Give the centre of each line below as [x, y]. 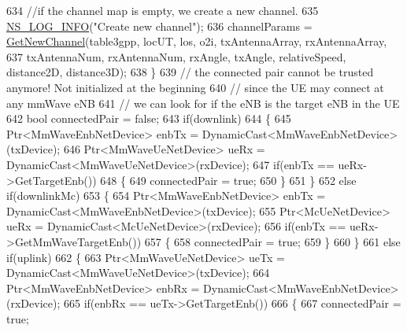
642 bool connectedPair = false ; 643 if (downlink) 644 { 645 [149, 118]
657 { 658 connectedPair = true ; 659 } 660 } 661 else [272, 241]
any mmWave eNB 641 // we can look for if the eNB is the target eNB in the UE [203, 103]
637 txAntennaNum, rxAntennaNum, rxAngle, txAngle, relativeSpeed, [176, 56]
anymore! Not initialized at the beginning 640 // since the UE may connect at [195, 87]
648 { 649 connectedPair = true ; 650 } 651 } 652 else [228, 180]
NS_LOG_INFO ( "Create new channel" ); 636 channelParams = [159, 26]
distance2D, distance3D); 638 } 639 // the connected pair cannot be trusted [190, 72]
